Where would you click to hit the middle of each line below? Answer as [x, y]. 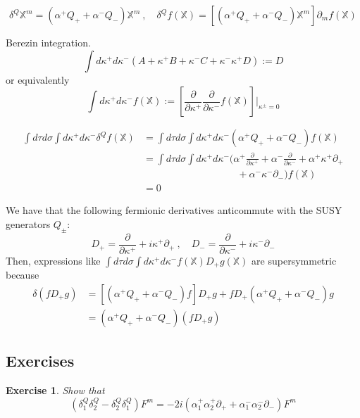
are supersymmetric [294, 260]
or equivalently [38, 79]
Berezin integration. [48, 42]
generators [28, 223]
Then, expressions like [53, 260]
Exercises [40, 361]
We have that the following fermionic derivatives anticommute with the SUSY [174, 210]
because [23, 275]
